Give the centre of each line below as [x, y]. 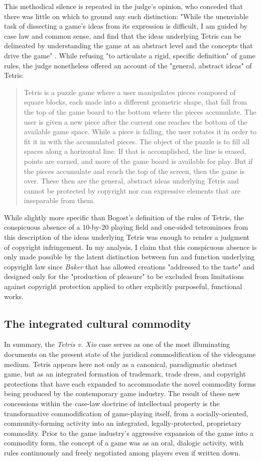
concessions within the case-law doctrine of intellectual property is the [112, 403]
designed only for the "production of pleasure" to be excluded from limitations [124, 276]
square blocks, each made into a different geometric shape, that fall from [135, 102]
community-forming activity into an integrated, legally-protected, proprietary [123, 423]
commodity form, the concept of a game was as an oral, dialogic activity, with [124, 443]
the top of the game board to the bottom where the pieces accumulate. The [140, 111]
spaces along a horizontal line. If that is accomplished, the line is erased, [135, 151]
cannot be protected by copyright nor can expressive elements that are [132, 190]
